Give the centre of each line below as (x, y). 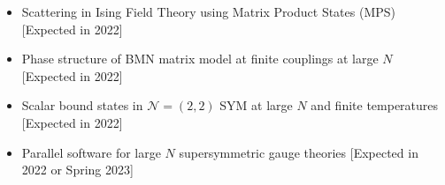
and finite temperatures (375, 105)
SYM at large (256, 105)
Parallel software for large (91, 152)
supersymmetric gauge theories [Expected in (299, 152)
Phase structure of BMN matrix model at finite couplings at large (200, 59)
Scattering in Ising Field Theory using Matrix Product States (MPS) (208, 11)
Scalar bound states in (82, 105)
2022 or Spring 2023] (77, 170)
